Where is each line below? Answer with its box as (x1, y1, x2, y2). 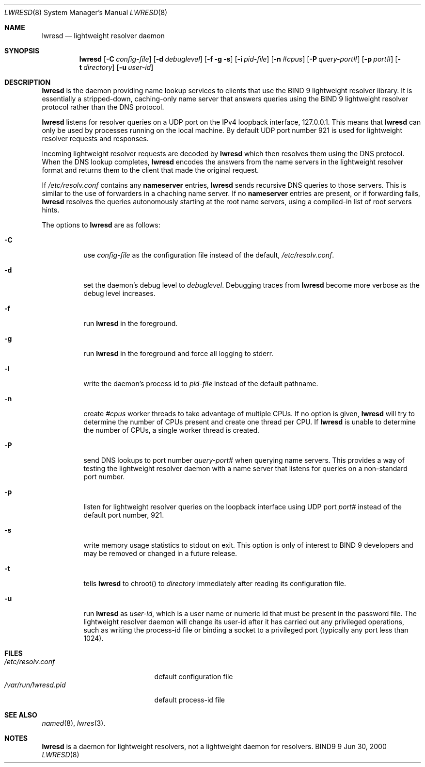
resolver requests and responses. (42, 134, 149, 143)
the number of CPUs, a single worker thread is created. (83, 426, 260, 434)
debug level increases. (83, 289, 156, 297)
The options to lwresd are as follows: (42, 221, 160, 229)
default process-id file (154, 696, 225, 704)
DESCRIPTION (4, 78, 51, 86)
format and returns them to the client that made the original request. (42, 166, 259, 174)
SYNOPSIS (4, 47, 40, 55)
